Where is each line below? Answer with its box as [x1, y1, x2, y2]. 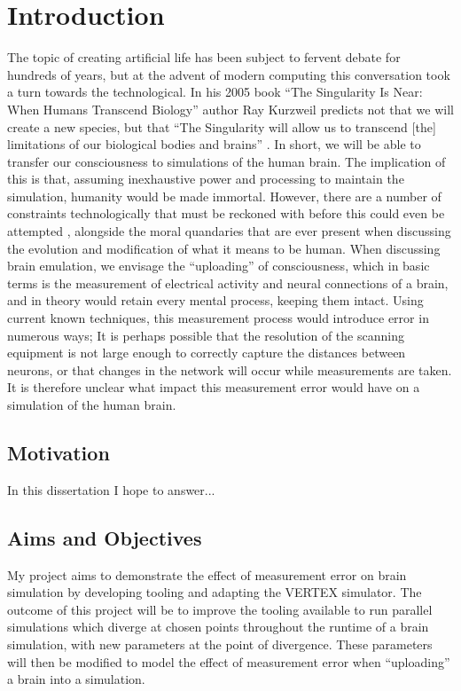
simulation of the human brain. [7, 396, 176, 413]
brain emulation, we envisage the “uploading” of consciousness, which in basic [7, 256, 430, 275]
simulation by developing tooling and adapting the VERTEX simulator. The [7, 583, 422, 601]
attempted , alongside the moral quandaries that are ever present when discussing [7, 222, 451, 240]
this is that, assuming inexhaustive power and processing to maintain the [7, 169, 404, 188]
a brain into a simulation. [7, 670, 145, 688]
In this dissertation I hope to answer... [7, 480, 215, 499]
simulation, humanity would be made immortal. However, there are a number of [7, 186, 441, 205]
